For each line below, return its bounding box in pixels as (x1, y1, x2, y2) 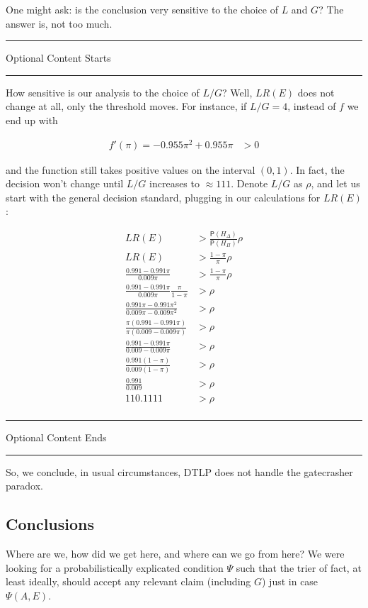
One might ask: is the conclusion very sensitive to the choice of (6, 2, 278, 16)
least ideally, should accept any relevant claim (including (6, 574, 251, 589)
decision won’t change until (6, 176, 124, 191)
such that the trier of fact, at (236, 560, 362, 575)
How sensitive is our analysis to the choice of (6, 84, 200, 99)
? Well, (222, 84, 253, 99)
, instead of (287, 99, 336, 114)
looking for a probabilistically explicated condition (6, 560, 224, 575)
